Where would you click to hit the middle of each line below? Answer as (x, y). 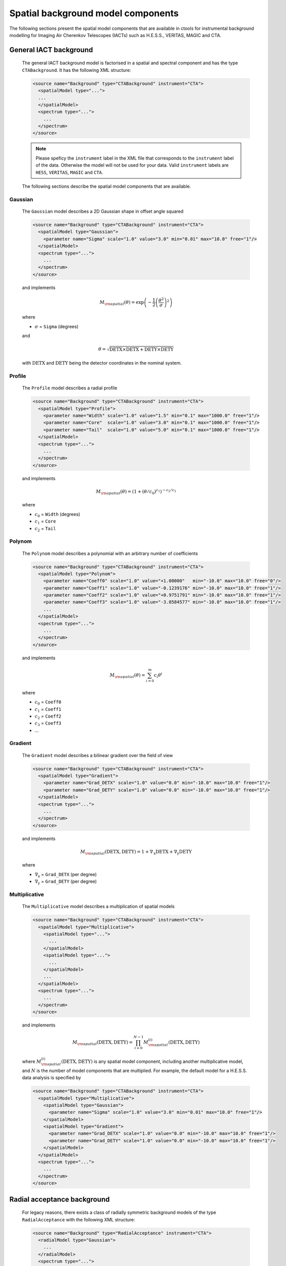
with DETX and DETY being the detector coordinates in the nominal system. (102, 363)
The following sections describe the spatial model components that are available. (107, 186)
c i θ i (158, 675)
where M (32, 1061)
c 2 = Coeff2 (48, 717)
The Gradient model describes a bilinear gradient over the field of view (97, 755)
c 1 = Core (45, 522)
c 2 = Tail (45, 529)
